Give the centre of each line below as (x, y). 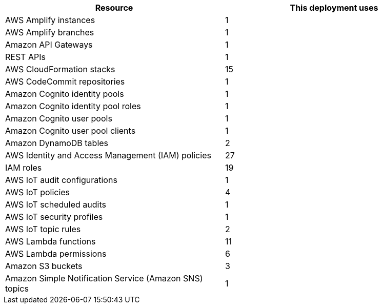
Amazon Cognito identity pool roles (73, 106)
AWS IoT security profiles (54, 217)
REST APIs (25, 57)
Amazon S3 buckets (44, 266)
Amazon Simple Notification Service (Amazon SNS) (104, 278)
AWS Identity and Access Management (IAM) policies (108, 155)
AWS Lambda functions (51, 241)
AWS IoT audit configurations (61, 180)
